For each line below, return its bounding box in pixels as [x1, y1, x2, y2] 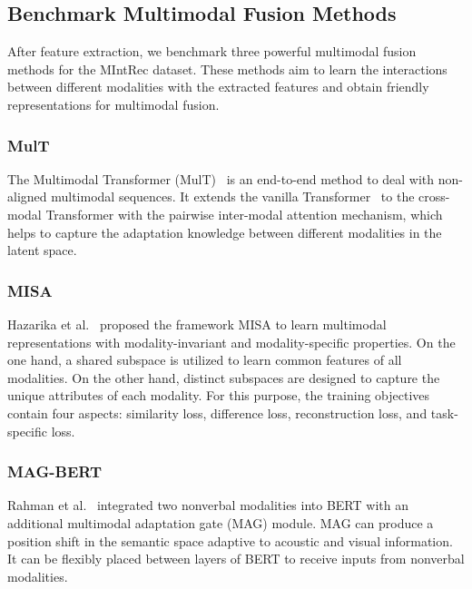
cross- [418, 187, 450, 206]
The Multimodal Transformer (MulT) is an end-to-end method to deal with [7, 169, 435, 188]
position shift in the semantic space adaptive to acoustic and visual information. [7, 531, 453, 550]
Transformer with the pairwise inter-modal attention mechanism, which [45, 204, 443, 223]
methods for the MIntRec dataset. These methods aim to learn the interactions [7, 59, 447, 78]
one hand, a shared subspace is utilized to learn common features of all [7, 350, 402, 369]
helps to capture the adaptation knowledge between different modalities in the [7, 222, 442, 241]
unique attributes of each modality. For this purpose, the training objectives [7, 386, 430, 405]
